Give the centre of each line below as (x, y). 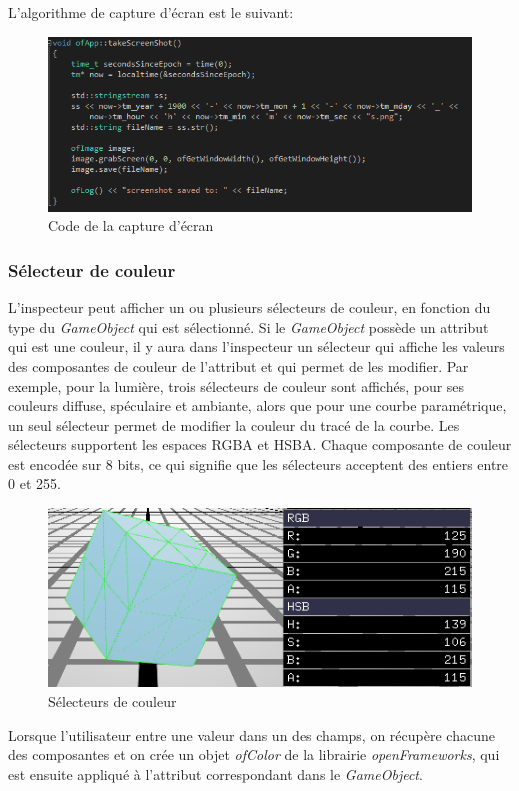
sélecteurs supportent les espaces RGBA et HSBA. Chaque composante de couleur (260, 444)
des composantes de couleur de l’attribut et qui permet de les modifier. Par (238, 365)
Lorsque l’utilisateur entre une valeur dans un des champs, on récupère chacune (251, 734)
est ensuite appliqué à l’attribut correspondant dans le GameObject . (215, 773)
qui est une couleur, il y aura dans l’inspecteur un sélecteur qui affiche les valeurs (256, 346)
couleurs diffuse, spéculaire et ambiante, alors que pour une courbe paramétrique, (257, 405)
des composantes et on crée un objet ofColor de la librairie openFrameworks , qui (254, 754)
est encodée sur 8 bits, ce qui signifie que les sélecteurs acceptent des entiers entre (258, 463)
